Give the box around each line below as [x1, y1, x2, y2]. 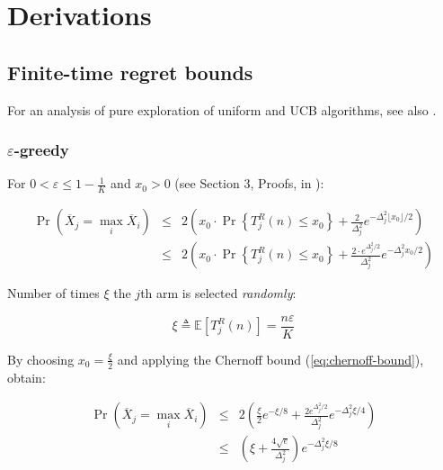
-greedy [13, 139, 69, 161]
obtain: [7, 367, 46, 386]
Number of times [7, 284, 100, 303]
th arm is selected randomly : [140, 284, 297, 303]
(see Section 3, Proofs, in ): [174, 174, 324, 193]
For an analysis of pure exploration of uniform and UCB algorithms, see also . [7, 100, 437, 119]
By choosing [7, 349, 75, 368]
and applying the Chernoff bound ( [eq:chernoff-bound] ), [117, 349, 424, 368]
